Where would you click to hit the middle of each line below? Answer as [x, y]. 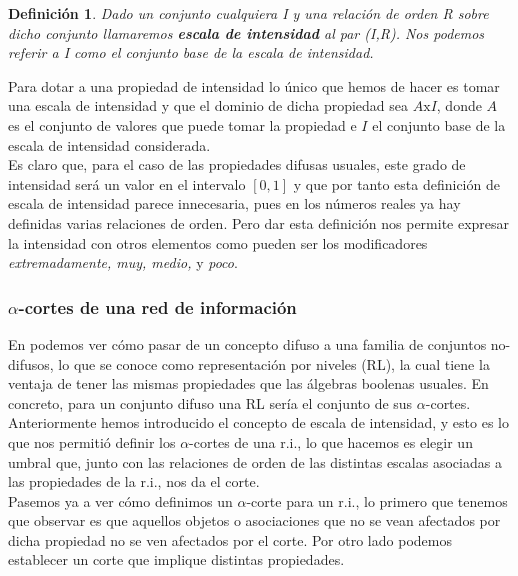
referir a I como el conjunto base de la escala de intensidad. [191, 52]
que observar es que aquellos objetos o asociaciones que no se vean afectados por [254, 520]
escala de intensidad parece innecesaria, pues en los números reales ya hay [234, 203]
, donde [459, 105]
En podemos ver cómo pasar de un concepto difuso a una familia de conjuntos [247, 343]
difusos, [31, 363]
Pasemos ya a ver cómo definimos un [120, 500]
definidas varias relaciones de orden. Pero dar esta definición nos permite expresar [259, 222]
